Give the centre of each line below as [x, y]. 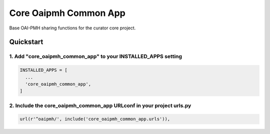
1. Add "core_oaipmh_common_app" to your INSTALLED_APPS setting [96, 56]
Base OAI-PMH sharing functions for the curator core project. [72, 28]
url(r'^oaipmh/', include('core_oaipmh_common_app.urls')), [95, 119]
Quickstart [26, 42]
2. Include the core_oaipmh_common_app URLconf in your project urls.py [100, 106]
